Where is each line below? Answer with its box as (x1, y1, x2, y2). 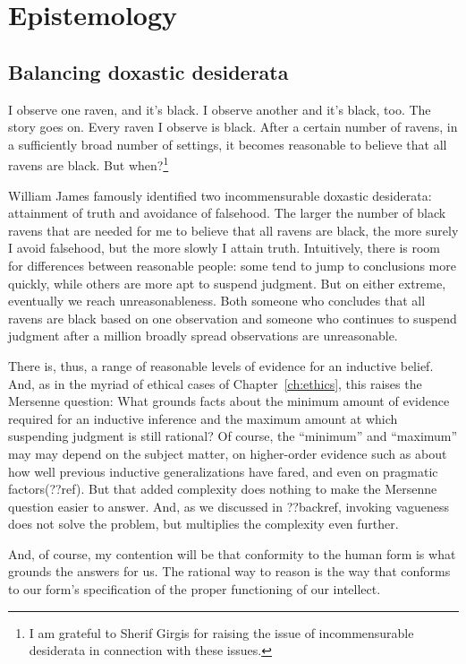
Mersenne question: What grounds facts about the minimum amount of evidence (8, 392, 450, 410)
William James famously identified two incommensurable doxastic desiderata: (8, 185, 432, 204)
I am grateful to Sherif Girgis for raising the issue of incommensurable (29, 623, 414, 642)
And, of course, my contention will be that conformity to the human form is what (8, 544, 456, 563)
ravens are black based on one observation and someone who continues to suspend (8, 308, 457, 327)
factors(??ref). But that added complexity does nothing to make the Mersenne (8, 479, 437, 498)
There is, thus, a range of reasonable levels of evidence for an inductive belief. (8, 356, 434, 375)
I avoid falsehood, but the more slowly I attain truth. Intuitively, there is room (8, 238, 441, 257)
